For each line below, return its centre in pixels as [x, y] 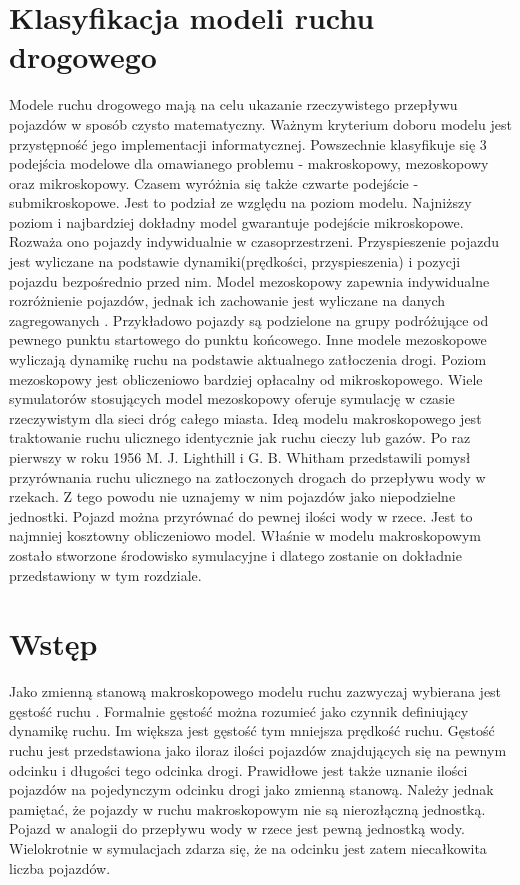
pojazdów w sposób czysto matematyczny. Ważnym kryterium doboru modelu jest [260, 123]
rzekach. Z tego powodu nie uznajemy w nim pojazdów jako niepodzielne [232, 496]
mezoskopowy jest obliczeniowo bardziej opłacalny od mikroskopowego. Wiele [246, 378]
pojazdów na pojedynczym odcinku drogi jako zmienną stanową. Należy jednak [251, 789]
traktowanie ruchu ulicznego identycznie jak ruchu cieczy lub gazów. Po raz [240, 437]
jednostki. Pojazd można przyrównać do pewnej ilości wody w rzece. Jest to [241, 515]
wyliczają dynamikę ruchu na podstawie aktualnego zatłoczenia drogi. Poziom [248, 359]
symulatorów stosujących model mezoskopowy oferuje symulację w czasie [232, 398]
